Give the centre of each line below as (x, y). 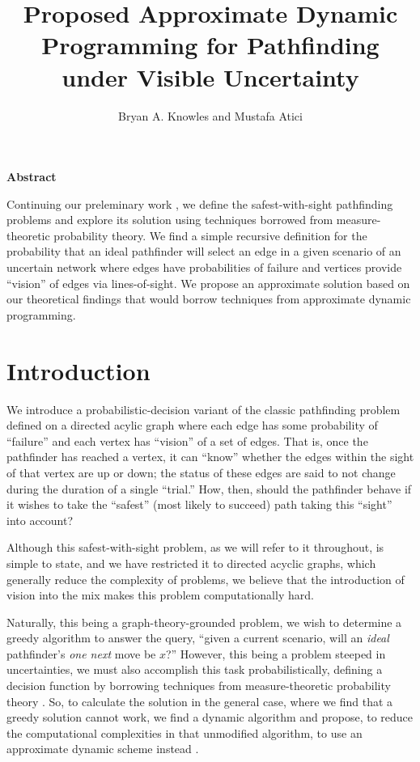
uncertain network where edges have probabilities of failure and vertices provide (204, 267)
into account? (40, 520)
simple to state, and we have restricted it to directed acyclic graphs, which (191, 563)
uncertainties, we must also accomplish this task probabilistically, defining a (195, 669)
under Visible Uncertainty (210, 76)
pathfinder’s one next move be (81, 653)
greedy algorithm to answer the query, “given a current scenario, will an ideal (198, 638)
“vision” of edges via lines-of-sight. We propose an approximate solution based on (208, 283)
